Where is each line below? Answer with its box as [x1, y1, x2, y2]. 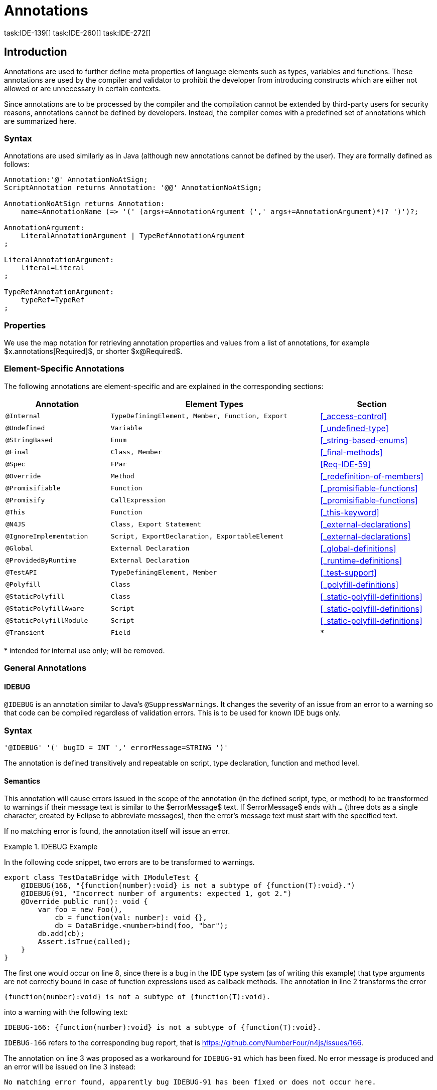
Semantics [4, 776, 41, 785]
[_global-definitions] [320, 543, 396, 554]
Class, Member [110, 448, 162, 456]
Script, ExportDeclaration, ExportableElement [110, 532, 284, 540]
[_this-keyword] [320, 507, 379, 517]
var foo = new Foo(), [38, 905, 123, 914]
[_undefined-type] [320, 423, 389, 433]
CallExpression [110, 496, 166, 504]
